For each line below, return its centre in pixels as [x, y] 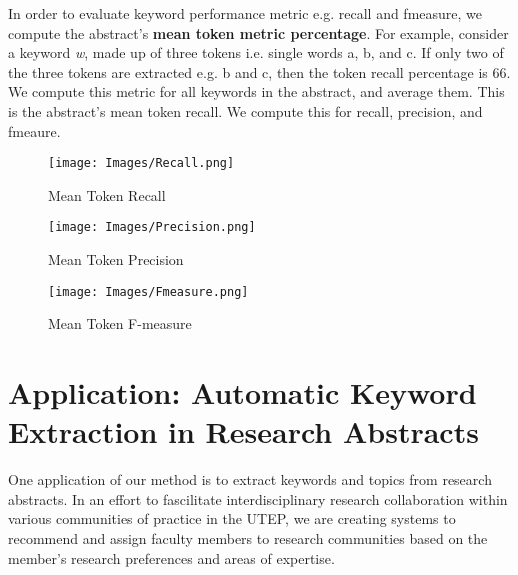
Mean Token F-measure [120, 323]
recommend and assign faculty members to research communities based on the [248, 538]
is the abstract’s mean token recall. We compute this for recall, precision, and [245, 110]
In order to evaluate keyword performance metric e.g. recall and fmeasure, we [245, 13]
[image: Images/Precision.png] [152, 227]
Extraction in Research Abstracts [243, 431]
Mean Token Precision [116, 259]
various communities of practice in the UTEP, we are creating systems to [232, 518]
